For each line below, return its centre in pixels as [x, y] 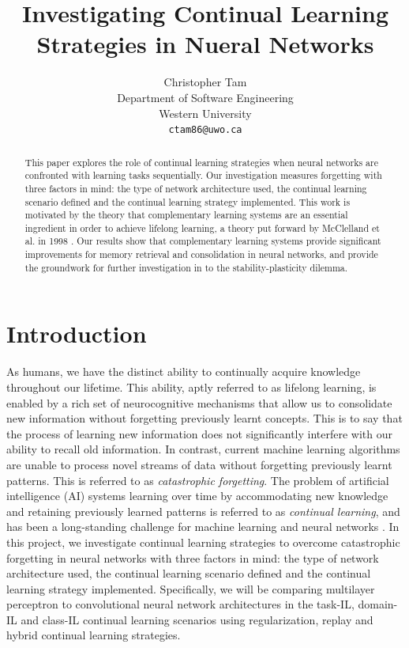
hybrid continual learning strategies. [94, 635]
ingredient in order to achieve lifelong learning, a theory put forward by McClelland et [202, 227]
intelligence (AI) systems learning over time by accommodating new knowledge [197, 496]
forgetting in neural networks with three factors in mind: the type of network [193, 557]
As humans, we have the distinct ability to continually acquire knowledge [184, 371]
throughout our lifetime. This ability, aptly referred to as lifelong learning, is [191, 387]
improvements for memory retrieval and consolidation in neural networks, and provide [201, 254]
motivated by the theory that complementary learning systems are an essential [186, 215]
